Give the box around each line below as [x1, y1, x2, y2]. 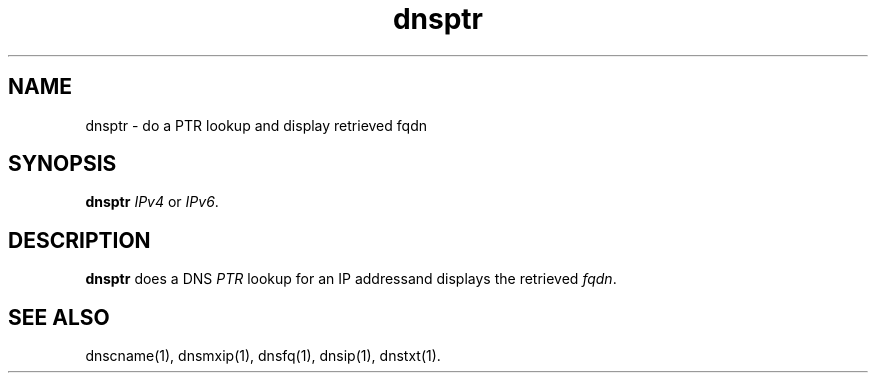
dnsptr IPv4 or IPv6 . [85, 193, 219, 211]
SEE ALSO [8, 304, 110, 330]
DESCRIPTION [8, 227, 151, 253]
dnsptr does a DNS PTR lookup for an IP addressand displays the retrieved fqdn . [85, 270, 617, 288]
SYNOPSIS [8, 151, 117, 177]
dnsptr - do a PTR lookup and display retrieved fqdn [85, 116, 427, 134]
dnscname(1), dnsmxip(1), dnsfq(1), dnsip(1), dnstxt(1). [85, 347, 441, 365]
